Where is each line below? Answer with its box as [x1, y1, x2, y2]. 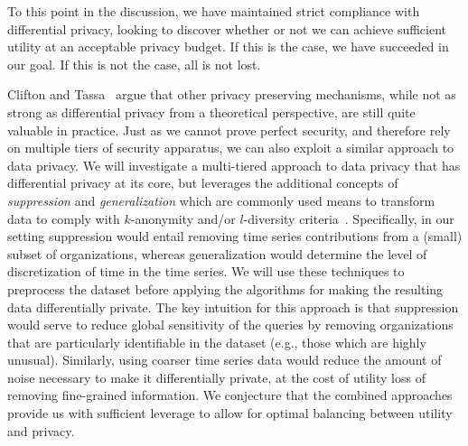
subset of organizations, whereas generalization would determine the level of [7, 244, 427, 263]
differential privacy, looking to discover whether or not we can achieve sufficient [7, 19, 447, 38]
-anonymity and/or [130, 209, 236, 228]
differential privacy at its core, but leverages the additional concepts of [7, 173, 398, 192]
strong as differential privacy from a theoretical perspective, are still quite [7, 102, 416, 121]
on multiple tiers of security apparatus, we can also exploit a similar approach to [7, 138, 454, 157]
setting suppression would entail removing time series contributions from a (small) [7, 227, 463, 246]
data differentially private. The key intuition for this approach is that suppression [7, 297, 459, 316]
